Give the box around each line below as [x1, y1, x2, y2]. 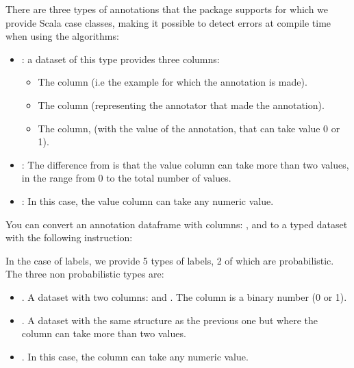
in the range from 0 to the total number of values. [21, 171, 231, 185]
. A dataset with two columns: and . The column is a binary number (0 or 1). [21, 289, 347, 304]
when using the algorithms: [5, 29, 119, 43]
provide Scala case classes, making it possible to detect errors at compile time [5, 15, 331, 29]
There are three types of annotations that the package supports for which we [5, 2, 329, 16]
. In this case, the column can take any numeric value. [21, 349, 249, 363]
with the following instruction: [5, 230, 133, 245]
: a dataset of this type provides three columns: [21, 51, 220, 66]
